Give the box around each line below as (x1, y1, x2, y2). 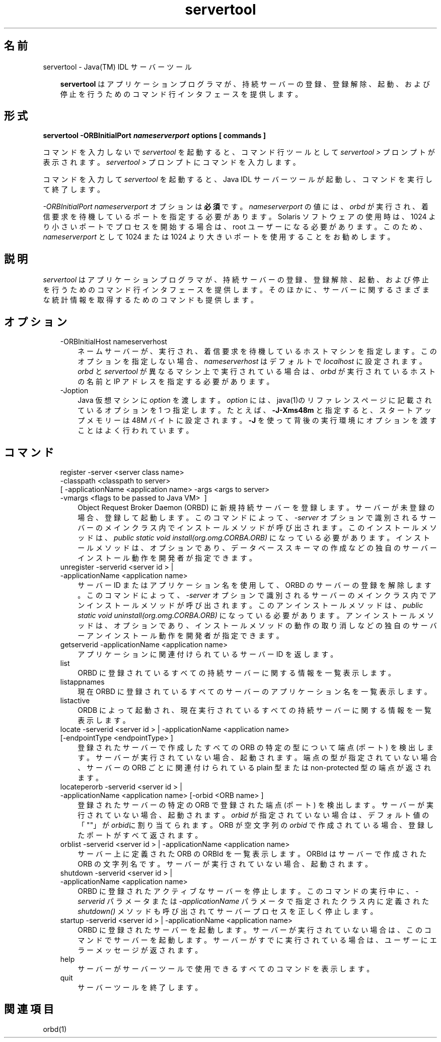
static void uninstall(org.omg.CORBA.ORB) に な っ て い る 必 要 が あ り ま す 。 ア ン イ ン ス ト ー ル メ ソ (78, 610, 434, 620)
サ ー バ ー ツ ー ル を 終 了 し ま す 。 (78, 983, 202, 992)
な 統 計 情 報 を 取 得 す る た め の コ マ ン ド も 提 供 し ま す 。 (43, 295, 258, 304)
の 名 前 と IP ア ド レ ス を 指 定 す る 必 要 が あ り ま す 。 (78, 377, 274, 386)
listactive (60, 696, 90, 705)
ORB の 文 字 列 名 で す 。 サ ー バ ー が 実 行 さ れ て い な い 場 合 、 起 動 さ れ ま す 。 (78, 859, 373, 868)
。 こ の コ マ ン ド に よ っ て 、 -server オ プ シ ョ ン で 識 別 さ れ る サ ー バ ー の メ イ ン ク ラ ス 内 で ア (78, 590, 436, 599)
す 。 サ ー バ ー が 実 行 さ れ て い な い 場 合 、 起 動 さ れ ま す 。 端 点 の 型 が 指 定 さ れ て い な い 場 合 (78, 753, 437, 762)
